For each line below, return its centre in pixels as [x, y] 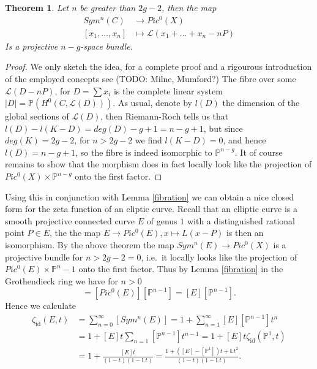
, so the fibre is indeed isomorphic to [144, 152]
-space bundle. [106, 46]
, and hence [244, 140]
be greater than [108, 7]
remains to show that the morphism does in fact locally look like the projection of [158, 164]
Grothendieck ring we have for [62, 280]
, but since [223, 128]
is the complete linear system [168, 90]
